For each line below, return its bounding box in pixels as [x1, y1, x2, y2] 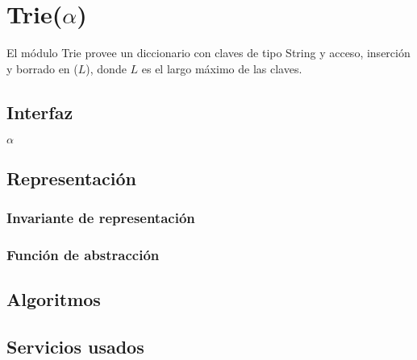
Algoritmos [6, 287, 101, 312]
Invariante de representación [6, 208, 195, 228]
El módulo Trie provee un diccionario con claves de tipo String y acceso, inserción [6, 44, 411, 61]
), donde [85, 60, 127, 77]
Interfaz [6, 99, 73, 124]
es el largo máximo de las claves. [141, 60, 302, 77]
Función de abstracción [6, 245, 160, 265]
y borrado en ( [6, 60, 78, 77]
